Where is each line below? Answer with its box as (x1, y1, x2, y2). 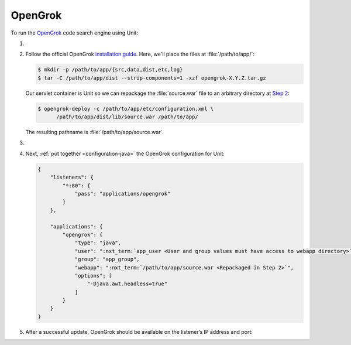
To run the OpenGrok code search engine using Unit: (11, 29, 139, 36)
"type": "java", (74, 240, 122, 246)
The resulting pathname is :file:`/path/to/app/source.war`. (25, 129, 164, 136)
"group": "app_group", (74, 256, 140, 263)
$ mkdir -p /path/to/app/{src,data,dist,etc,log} (37, 66, 183, 73)
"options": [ (74, 272, 112, 279)
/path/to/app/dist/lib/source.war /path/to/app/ (56, 114, 198, 120)
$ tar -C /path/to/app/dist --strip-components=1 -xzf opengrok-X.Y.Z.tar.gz (37, 74, 266, 81)
